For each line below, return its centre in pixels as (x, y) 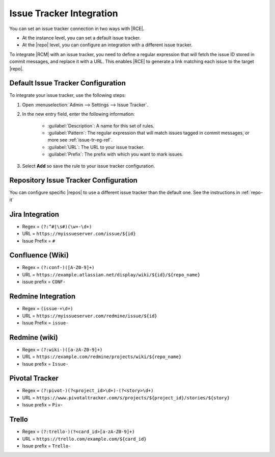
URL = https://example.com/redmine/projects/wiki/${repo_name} (102, 357)
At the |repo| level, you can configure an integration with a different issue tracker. (107, 45)
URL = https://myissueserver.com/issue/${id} (79, 234)
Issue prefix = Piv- (43, 405)
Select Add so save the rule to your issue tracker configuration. (89, 166)
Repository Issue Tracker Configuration (73, 180)
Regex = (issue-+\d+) (48, 309)
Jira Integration (34, 214)
